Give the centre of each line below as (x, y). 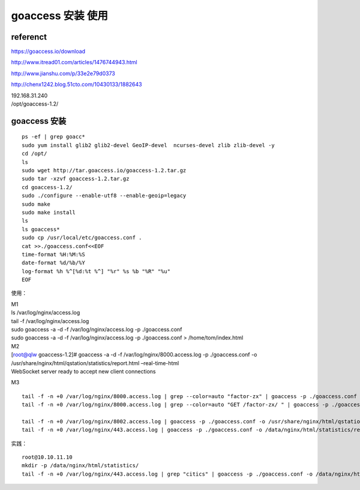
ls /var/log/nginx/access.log (46, 313)
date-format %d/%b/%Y (53, 263)
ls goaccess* (41, 229)
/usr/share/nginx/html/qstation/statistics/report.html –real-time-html (95, 363)
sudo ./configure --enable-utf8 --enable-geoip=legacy (104, 196)
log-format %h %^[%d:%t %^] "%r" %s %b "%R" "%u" (96, 271)
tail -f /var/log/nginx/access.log (50, 321)
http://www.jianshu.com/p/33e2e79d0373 (63, 73)
